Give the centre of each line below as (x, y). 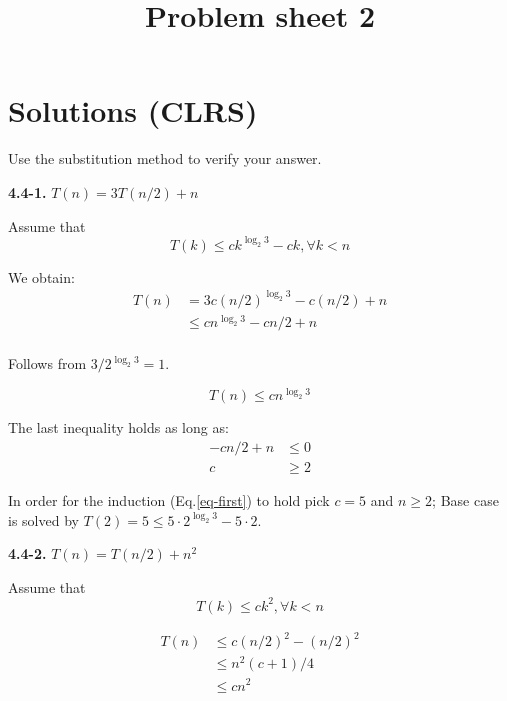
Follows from (47, 363)
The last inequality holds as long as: (118, 427)
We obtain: (41, 276)
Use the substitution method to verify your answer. (165, 158)
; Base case (465, 499)
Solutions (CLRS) (133, 110)
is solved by (43, 519)
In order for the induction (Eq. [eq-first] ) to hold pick (169, 499)
